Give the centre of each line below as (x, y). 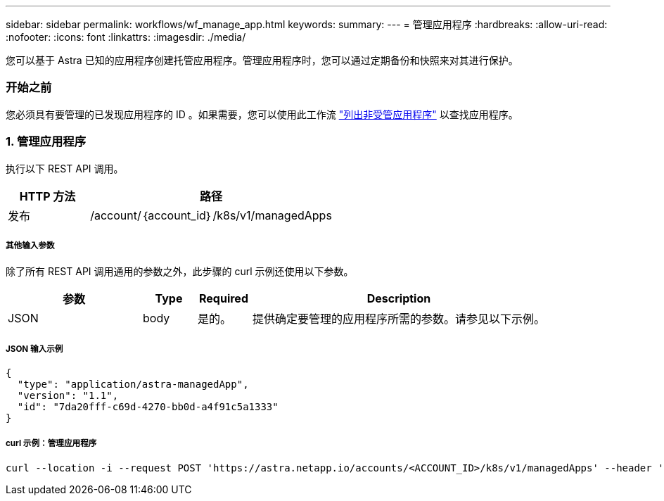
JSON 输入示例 (34, 349)
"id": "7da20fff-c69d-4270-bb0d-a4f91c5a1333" (148, 407)
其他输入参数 (30, 245)
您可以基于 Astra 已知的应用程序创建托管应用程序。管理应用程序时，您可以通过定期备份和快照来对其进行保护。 (262, 60)
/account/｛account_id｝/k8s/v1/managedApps (211, 215)
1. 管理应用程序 (46, 142)
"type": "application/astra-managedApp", (133, 385)
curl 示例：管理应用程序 (51, 444)
